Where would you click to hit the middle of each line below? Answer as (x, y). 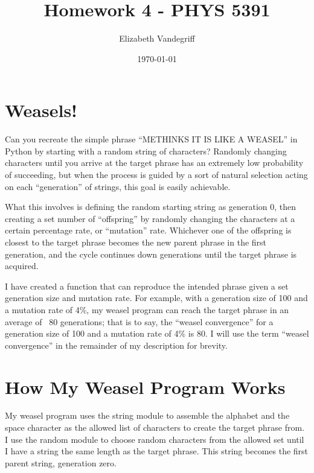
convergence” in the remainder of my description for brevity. (116, 345)
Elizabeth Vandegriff (157, 38)
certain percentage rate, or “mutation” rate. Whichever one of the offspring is (148, 230)
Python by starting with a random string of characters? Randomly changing (146, 151)
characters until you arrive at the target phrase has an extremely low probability (154, 163)
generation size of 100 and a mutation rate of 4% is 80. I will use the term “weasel (157, 333)
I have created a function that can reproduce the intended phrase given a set (147, 286)
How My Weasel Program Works (145, 386)
